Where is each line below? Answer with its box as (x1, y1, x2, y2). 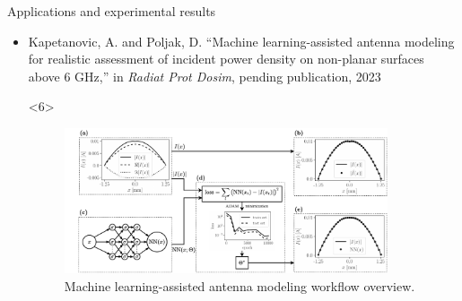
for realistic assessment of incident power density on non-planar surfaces (28, 49, 424, 68)
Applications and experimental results (7, 2, 216, 20)
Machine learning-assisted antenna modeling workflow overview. (64, 276, 415, 295)
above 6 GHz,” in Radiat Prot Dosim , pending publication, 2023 (28, 66, 381, 85)
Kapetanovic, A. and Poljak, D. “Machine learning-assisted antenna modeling (28, 31, 455, 50)
